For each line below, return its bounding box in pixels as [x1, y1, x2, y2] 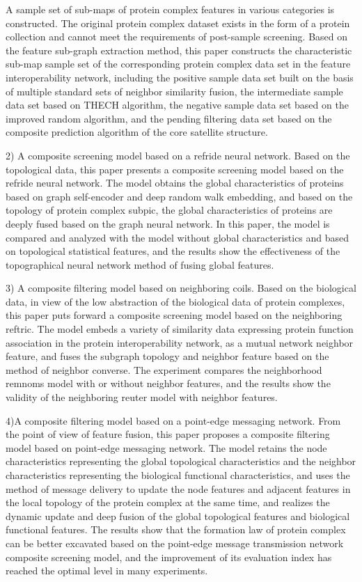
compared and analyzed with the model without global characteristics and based [6, 230, 349, 244]
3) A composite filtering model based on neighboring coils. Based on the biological [6, 281, 356, 295]
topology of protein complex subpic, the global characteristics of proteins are [6, 203, 333, 217]
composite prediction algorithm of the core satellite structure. [6, 125, 268, 139]
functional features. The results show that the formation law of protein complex [6, 522, 346, 537]
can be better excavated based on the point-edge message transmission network [6, 535, 344, 550]
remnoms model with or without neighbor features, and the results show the [6, 376, 331, 391]
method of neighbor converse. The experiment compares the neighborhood [6, 362, 322, 377]
